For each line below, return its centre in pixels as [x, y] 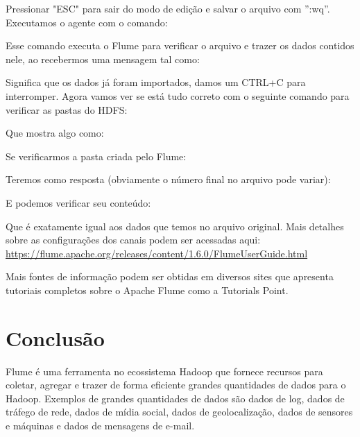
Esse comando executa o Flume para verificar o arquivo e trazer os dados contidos [180, 45]
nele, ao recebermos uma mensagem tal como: [103, 59]
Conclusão [55, 337]
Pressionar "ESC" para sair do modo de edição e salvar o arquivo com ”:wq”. [168, 8]
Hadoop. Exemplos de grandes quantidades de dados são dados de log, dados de [175, 398]
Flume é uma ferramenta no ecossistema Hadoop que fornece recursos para [164, 371]
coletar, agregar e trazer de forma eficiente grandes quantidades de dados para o [176, 385]
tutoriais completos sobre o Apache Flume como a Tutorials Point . [147, 290]
